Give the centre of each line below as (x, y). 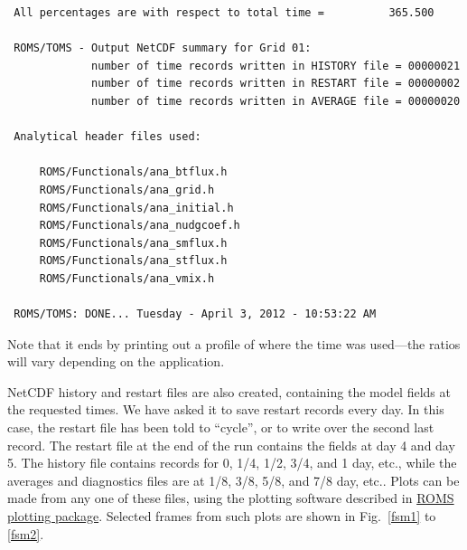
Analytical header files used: (107, 137)
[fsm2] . (26, 533)
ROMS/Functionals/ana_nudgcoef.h (140, 226)
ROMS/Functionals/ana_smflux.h (133, 243)
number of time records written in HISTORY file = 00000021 (276, 66)
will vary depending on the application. (116, 361)
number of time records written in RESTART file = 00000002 (276, 84)
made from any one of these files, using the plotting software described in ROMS (231, 498)
